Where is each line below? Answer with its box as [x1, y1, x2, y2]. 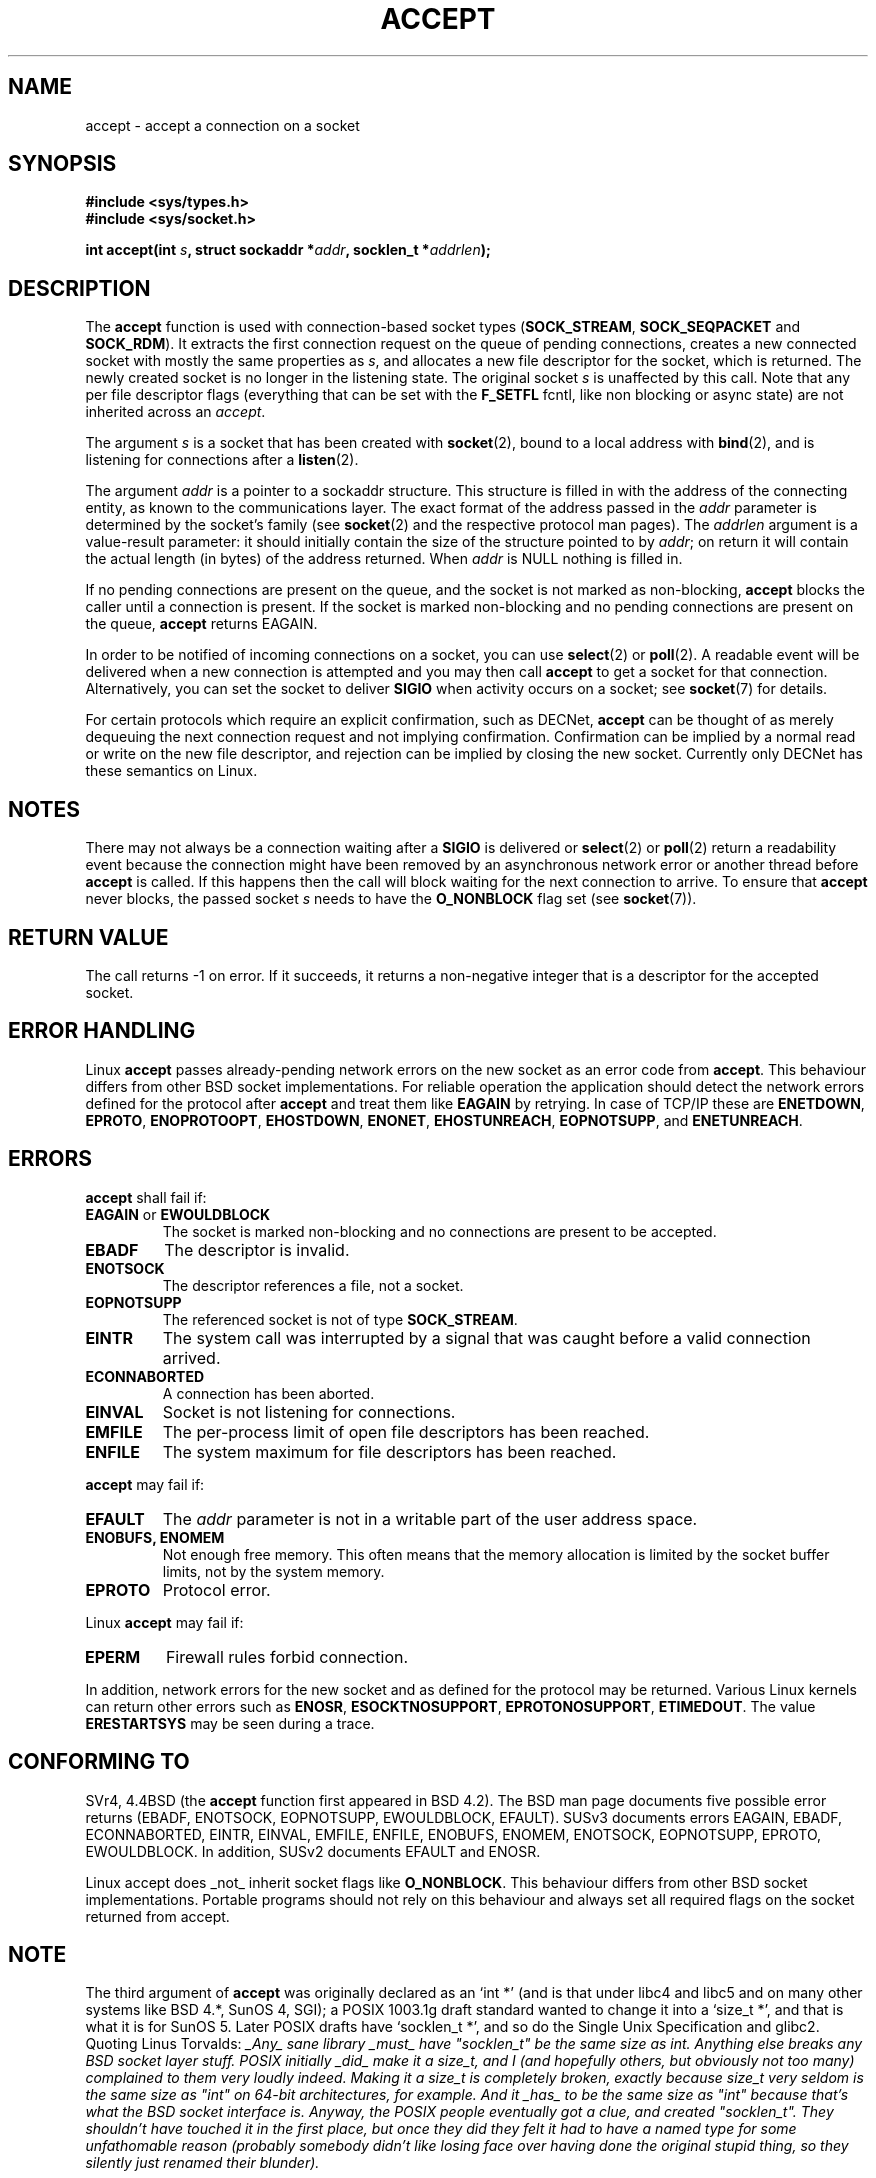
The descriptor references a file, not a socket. [162, 1276, 464, 1294]
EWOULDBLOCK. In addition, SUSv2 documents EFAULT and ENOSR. [85, 1842, 541, 1860]
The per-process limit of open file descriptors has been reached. [162, 1421, 650, 1442]
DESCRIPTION [8, 275, 151, 301]
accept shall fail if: [85, 1188, 207, 1206]
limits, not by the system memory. [162, 1562, 385, 1580]
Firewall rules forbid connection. [165, 1646, 409, 1667]
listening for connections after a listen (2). [85, 451, 359, 469]
